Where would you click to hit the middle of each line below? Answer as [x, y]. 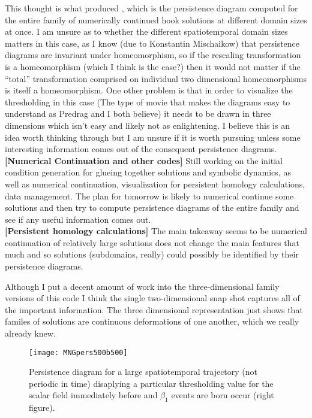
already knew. [30, 333]
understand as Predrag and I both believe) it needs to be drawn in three [138, 113]
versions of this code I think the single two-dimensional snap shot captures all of [152, 298]
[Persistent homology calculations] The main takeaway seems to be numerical [156, 231]
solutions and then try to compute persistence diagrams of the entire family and [152, 208]
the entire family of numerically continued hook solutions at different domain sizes [156, 19]
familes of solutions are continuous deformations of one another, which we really [152, 321]
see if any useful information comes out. [78, 219]
